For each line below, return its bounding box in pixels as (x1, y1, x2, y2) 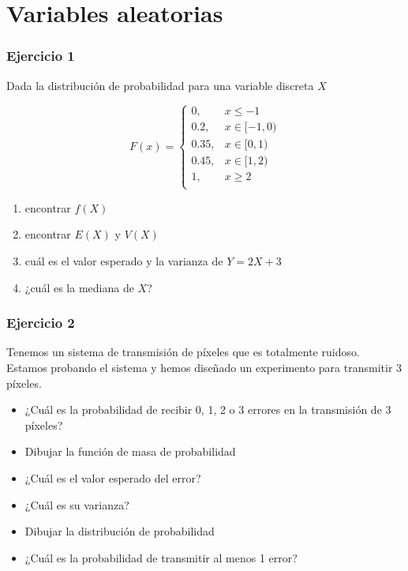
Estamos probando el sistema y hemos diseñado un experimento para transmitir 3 (6, 359, 402, 376)
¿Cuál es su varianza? (24, 496, 129, 513)
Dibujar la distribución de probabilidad (24, 523, 215, 539)
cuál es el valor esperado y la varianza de (24, 253, 223, 269)
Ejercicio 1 (6, 46, 75, 66)
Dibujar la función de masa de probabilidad (24, 443, 236, 460)
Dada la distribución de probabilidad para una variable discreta (6, 77, 314, 93)
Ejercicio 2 (6, 313, 75, 332)
